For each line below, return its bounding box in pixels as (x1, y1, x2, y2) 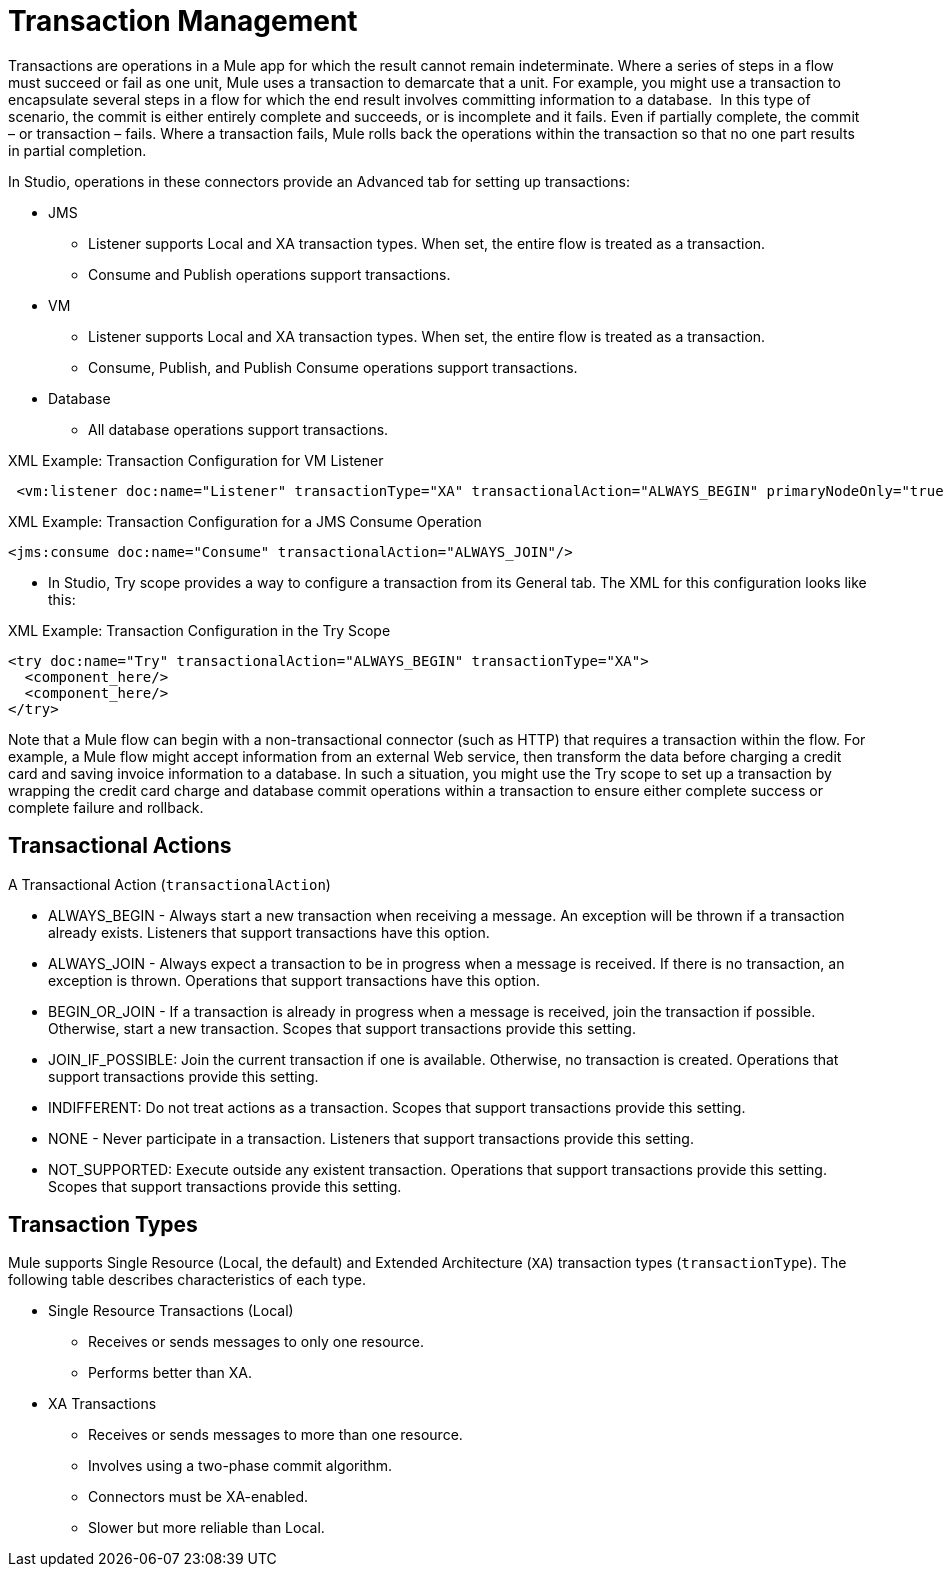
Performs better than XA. (88, 1364, 253, 1382)
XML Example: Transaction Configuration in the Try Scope (8, 621, 391, 639)
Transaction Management (8, 4, 358, 38)
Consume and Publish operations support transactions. (88, 265, 451, 283)
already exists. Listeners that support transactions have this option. (48, 923, 490, 941)
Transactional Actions (8, 833, 232, 859)
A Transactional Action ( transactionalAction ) (8, 875, 331, 893)
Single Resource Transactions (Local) (48, 1302, 294, 1320)
